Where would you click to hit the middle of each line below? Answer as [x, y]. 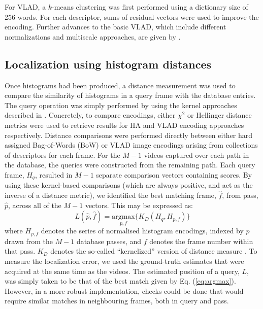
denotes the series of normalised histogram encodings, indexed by [142, 231]
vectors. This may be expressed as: [139, 205]
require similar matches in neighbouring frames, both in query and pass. [117, 301]
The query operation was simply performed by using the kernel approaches [121, 105]
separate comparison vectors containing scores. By [174, 174]
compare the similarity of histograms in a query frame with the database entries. [130, 95]
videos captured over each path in [196, 154]
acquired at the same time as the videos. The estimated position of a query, [122, 271]
